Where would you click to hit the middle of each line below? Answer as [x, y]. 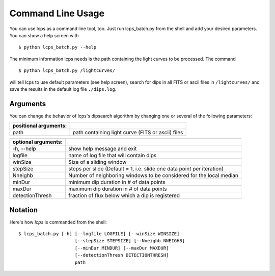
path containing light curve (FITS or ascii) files [128, 133]
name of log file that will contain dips [113, 156]
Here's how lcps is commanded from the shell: [58, 222]
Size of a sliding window [98, 162]
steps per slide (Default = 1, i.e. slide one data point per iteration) [146, 169]
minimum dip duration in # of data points [117, 182]
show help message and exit [103, 149]
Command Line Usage [57, 13]
